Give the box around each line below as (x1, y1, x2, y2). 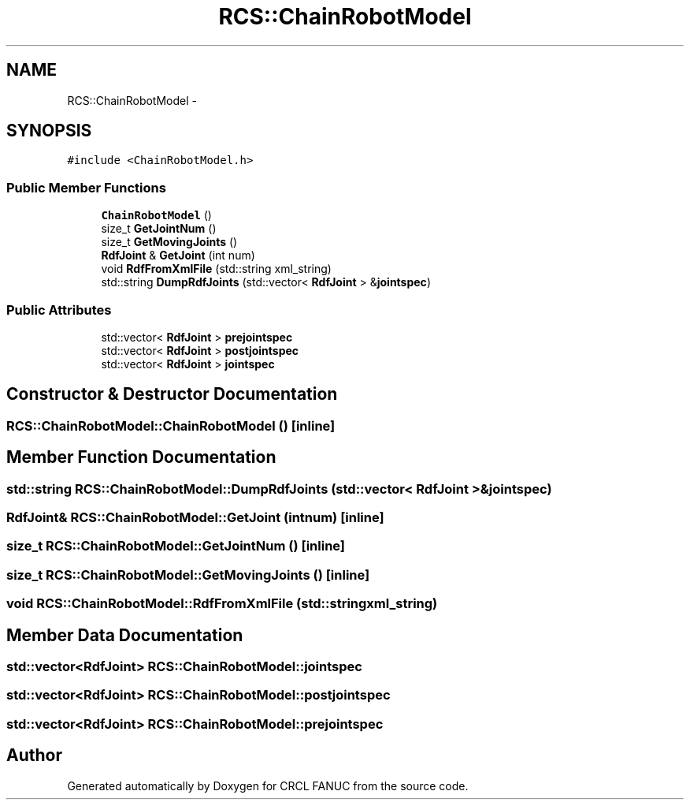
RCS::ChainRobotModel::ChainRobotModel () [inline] (6, 417, 336, 434)
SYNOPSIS (6, 121, 92, 141)
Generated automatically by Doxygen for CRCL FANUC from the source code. (67, 778, 469, 793)
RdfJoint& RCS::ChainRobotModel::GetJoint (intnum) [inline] (6, 509, 384, 525)
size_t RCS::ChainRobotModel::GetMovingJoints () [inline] (6, 566, 370, 583)
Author (6, 745, 62, 766)
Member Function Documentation (6, 447, 276, 468)
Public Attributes (6, 301, 112, 318)
